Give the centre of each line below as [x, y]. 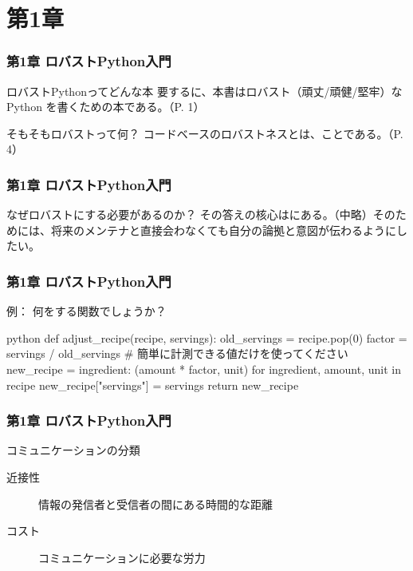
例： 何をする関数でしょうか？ [87, 311]
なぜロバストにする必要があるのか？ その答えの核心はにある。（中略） [190, 214]
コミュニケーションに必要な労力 [122, 557]
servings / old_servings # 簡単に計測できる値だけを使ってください [177, 353]
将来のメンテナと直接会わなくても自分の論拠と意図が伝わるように [223, 230]
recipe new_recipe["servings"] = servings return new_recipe [153, 385]
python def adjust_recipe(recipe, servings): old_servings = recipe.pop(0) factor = [207, 337]
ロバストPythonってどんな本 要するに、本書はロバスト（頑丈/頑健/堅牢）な [205, 91]
